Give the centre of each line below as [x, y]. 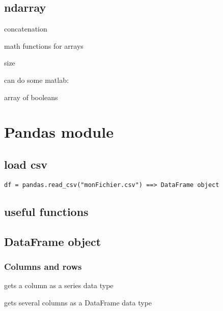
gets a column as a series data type [59, 285]
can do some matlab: [36, 80]
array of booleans [31, 97]
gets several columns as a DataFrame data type [78, 302]
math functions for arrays [44, 45]
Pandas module [59, 132]
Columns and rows [43, 266]
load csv [26, 164]
